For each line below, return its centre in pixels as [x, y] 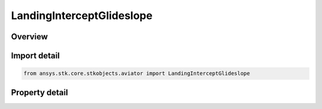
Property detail [40, 92]
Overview [30, 37]
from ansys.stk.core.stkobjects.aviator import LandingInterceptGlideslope [137, 74]
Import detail [35, 56]
